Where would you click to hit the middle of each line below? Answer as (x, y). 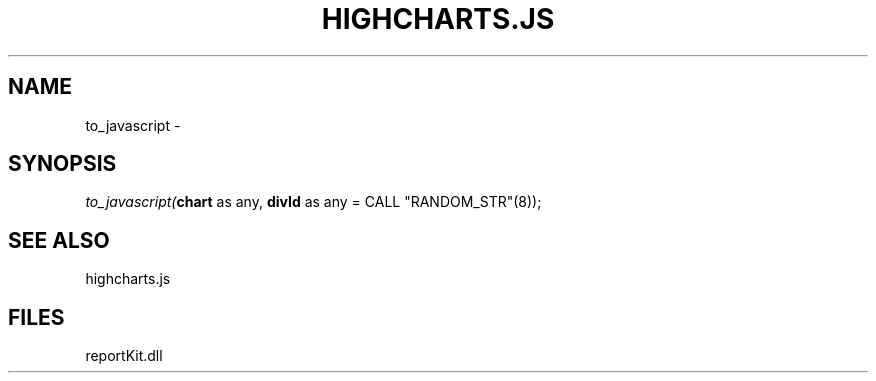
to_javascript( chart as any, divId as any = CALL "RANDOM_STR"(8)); (313, 202)
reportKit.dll (124, 356)
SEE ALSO (59, 240)
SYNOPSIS (62, 164)
